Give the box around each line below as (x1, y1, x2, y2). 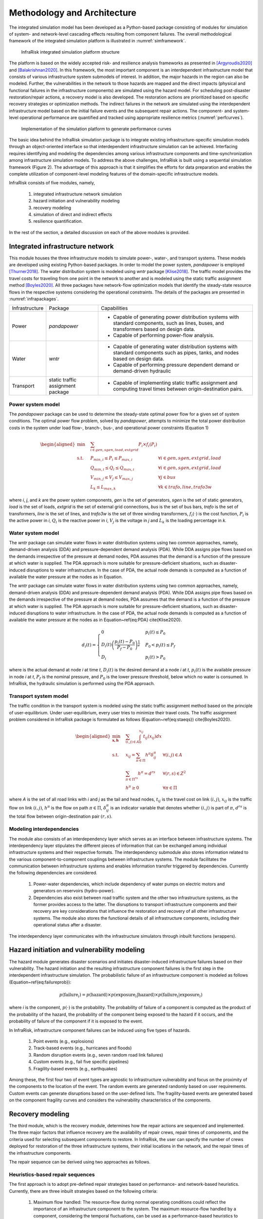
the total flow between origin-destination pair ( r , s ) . (9, 813, 113, 819)
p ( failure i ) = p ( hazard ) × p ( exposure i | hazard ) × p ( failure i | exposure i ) (59, 992, 203, 999)
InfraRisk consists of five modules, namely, (9, 180, 95, 186)
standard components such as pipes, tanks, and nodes (113, 349, 239, 356)
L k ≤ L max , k (90, 484, 116, 491)
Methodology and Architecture (9, 7, 136, 18)
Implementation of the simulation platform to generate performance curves (21, 126, 171, 132)
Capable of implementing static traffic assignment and (113, 379, 238, 386)
